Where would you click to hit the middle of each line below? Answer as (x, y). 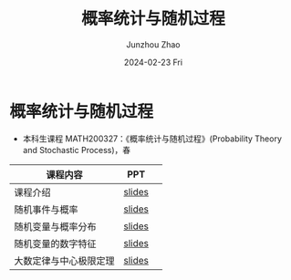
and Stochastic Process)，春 (77, 150)
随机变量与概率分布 (56, 226)
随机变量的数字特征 (56, 244)
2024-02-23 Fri (153, 62)
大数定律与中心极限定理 (65, 261)
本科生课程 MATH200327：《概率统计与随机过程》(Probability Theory (152, 139)
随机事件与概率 (47, 209)
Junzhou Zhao (153, 44)
